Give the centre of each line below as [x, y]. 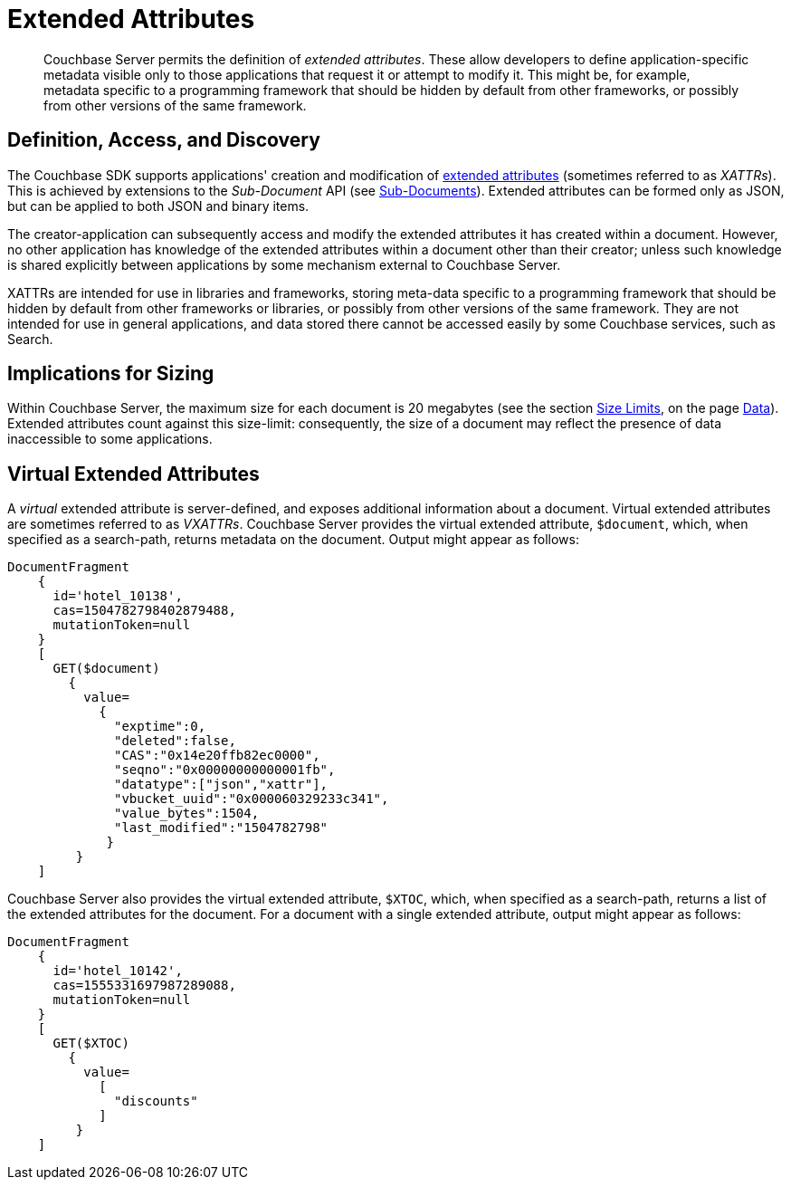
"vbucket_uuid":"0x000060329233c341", [252, 799]
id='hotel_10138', [118, 596]
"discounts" [156, 1101]
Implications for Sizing [111, 374]
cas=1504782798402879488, [144, 611]
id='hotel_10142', [118, 971]
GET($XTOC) [91, 1043]
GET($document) [106, 669]
